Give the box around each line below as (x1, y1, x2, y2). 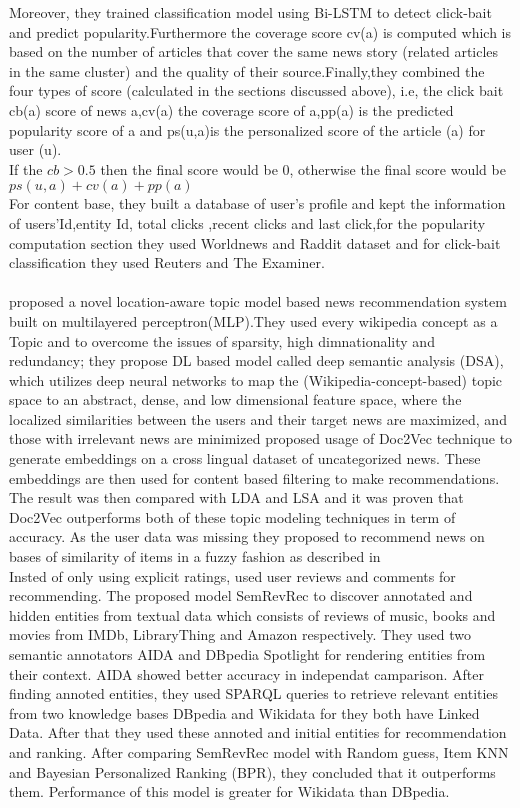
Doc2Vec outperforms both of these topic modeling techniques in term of (9, 506, 456, 527)
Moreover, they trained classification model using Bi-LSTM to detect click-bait (9, 2, 492, 22)
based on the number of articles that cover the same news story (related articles (9, 41, 499, 62)
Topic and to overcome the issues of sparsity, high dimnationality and (9, 330, 435, 351)
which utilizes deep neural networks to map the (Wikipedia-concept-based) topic (9, 369, 503, 390)
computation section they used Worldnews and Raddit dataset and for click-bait (9, 232, 501, 253)
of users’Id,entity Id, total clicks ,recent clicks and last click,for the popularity (9, 212, 486, 233)
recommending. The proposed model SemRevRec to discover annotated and (9, 585, 473, 606)
